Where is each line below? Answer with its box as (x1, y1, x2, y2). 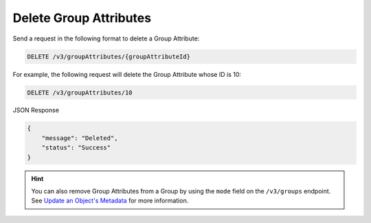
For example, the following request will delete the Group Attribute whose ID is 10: (12, 70, 242, 78)
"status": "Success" (41, 144, 111, 152)
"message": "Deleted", (41, 134, 118, 142)
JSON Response (12, 106, 60, 115)
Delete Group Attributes (12, 10, 151, 25)
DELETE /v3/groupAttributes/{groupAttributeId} (27, 52, 190, 60)
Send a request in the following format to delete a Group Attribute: (12, 34, 200, 43)
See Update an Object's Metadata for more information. (31, 196, 189, 205)
